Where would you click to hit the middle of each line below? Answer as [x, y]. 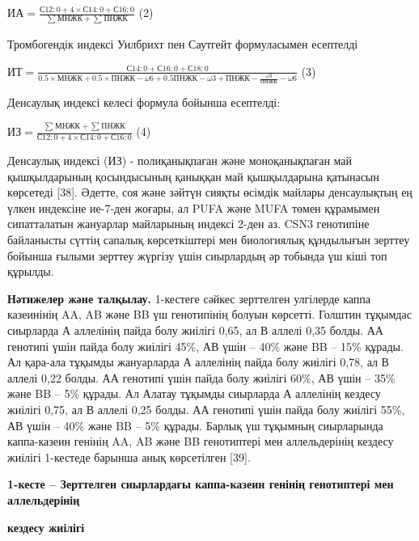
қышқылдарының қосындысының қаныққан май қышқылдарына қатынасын [193, 176]
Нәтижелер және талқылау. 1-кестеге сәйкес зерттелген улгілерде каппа [189, 298]
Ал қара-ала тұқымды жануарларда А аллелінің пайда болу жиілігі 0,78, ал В [198, 362]
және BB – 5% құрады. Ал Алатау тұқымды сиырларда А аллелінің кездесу [194, 393]
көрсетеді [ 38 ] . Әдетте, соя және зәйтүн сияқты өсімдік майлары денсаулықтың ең [210, 192]
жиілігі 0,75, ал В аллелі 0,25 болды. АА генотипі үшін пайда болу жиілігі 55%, [206, 409]
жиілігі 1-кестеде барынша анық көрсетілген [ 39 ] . [129, 456]
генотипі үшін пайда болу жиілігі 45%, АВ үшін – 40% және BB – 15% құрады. [205, 346]
